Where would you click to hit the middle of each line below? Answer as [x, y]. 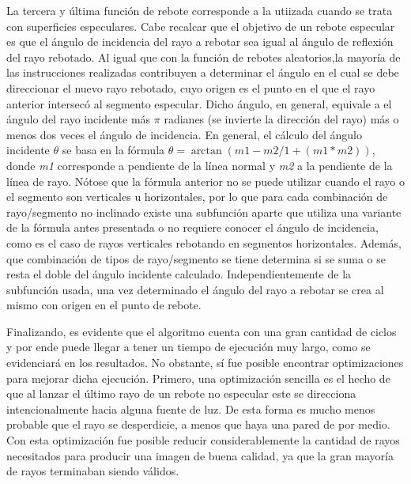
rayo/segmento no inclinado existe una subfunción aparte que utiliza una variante [204, 212]
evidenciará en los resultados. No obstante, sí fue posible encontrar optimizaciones [205, 363]
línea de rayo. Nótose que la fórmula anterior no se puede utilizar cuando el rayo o [205, 181]
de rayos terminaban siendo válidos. [93, 471]
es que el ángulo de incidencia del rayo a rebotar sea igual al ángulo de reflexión [200, 42]
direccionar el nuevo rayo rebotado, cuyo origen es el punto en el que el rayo [191, 87]
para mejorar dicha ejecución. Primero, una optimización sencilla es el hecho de [198, 378]
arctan [206, 151]
